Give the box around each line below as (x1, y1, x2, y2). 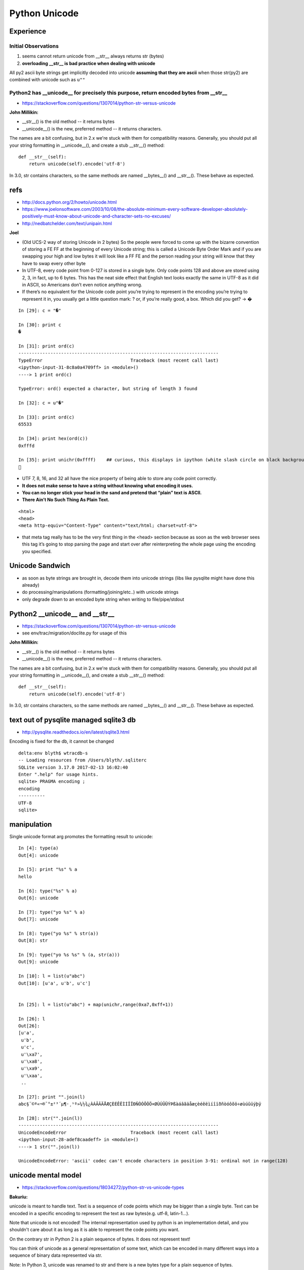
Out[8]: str (18, 938, 48, 943)
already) (22, 582, 40, 588)
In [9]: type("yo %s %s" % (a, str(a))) (18, 952, 120, 958)
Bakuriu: (9, 1194, 28, 1200)
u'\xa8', (21, 1058, 43, 1064)
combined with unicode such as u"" (9, 77, 86, 83)
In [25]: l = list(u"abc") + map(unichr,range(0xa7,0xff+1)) (18, 1001, 173, 1007)
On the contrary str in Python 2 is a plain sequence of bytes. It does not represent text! (9, 1236, 191, 1242)
